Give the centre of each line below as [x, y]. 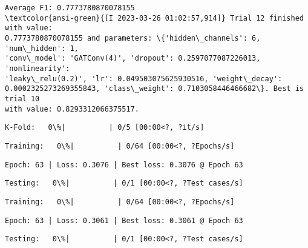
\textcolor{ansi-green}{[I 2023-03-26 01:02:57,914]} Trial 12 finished [154, 18]
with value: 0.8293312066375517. [72, 109]
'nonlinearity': [38, 68]
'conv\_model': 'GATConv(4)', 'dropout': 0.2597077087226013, [133, 59]
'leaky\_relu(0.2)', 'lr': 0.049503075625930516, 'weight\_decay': [144, 79]
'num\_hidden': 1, [42, 48]
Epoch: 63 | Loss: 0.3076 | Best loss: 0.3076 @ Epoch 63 [124, 165]
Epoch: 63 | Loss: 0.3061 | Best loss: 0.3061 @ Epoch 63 [124, 220]
